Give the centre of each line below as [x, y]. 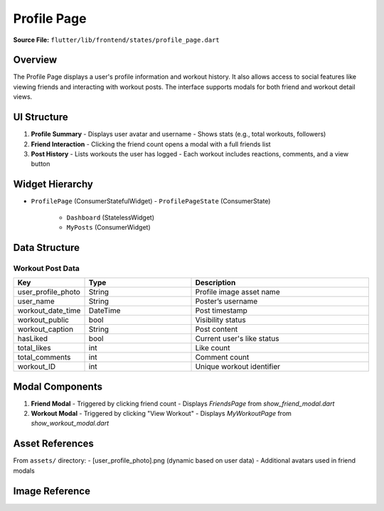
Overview [35, 60]
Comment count [222, 357]
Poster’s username [226, 301]
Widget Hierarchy [53, 184]
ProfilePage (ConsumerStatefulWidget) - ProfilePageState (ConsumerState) [151, 201]
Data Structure [47, 248]
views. [23, 97]
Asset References [53, 444]
